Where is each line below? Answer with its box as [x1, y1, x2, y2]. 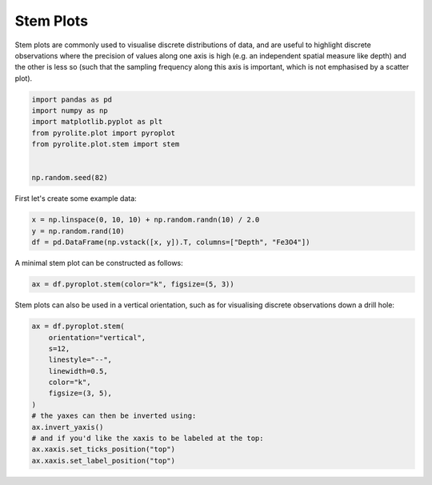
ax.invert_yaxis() [31, 423, 104, 431]
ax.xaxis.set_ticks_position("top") [31, 445, 176, 454]
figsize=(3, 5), [48, 389, 112, 398]
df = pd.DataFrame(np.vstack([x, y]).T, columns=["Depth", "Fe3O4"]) [31, 238, 310, 247]
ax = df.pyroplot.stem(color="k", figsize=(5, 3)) [31, 280, 235, 289]
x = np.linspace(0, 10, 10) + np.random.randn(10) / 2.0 [31, 215, 260, 224]
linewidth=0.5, [48, 367, 108, 375]
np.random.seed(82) [31, 173, 108, 182]
